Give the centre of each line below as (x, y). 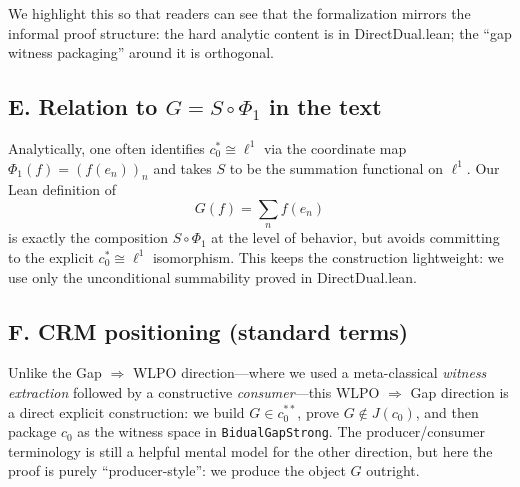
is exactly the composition (88, 237)
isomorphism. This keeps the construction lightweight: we (328, 256)
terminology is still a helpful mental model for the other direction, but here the (250, 450)
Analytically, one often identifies (106, 147)
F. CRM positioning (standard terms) (208, 330)
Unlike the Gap (55, 372)
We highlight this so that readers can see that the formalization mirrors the (239, 13)
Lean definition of (62, 189)
